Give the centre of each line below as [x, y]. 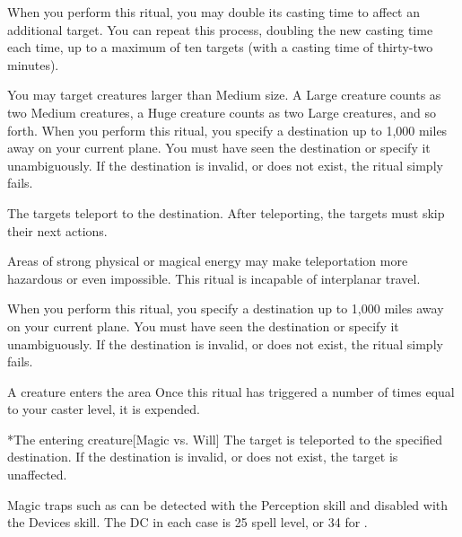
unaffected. [37, 475]
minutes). [33, 64]
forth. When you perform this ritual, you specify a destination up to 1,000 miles [227, 130]
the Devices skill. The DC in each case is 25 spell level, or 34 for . [187, 522]
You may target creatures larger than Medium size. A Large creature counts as [224, 95]
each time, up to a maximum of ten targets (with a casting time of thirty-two [220, 47]
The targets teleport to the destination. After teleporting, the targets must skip [226, 212]
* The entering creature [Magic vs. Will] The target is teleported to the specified [225, 439]
